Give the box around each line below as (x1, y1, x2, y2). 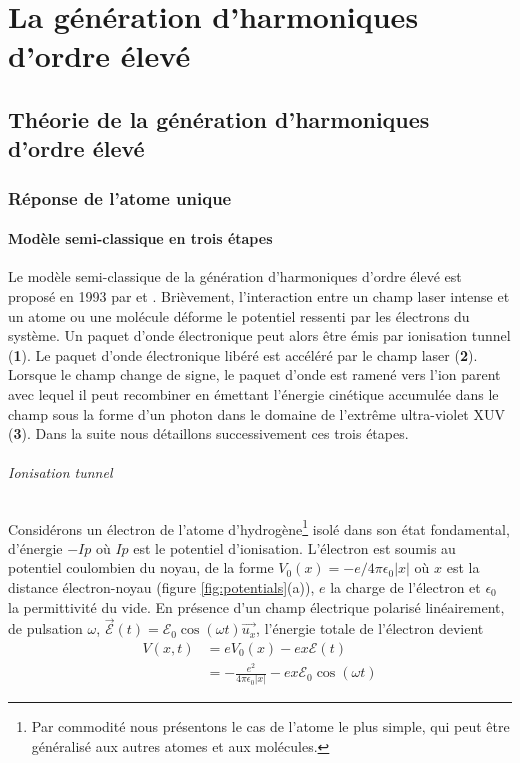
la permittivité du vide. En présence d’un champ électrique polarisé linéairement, (8, 596, 505, 617)
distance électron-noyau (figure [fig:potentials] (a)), (8, 576, 315, 597)
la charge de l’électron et (330, 576, 481, 597)
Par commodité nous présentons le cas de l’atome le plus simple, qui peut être (31, 716, 510, 737)
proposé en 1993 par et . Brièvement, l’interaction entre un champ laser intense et (8, 285, 510, 306)
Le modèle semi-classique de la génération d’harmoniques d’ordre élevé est (8, 266, 462, 287)
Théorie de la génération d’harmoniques (8, 103, 430, 134)
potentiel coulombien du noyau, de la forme (8, 557, 274, 578)
